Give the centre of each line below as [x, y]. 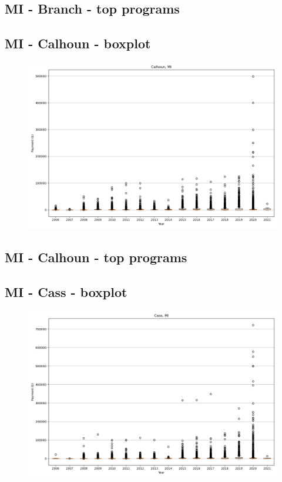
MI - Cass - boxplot [66, 292]
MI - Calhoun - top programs [96, 257]
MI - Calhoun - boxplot [78, 43]
